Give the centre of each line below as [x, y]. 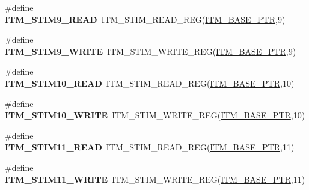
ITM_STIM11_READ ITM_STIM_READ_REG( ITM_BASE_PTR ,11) [150, 147]
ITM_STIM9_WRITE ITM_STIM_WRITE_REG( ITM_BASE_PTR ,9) [151, 51]
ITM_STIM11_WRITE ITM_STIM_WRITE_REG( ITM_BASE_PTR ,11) [155, 179]
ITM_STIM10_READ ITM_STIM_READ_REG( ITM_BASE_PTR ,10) [150, 83]
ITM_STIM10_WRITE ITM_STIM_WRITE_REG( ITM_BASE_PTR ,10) [155, 115]
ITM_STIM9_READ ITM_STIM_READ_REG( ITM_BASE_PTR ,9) [145, 19]
